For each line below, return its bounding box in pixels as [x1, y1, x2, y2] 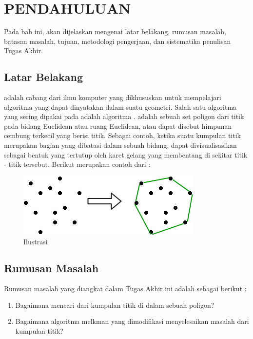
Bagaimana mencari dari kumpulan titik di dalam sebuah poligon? [15, 299, 214, 310]
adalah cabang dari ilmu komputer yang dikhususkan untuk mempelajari [4, 92, 221, 102]
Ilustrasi [23, 237, 48, 247]
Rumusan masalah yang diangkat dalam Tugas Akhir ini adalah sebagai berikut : [4, 283, 247, 294]
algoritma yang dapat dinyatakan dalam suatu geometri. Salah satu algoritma [4, 101, 237, 112]
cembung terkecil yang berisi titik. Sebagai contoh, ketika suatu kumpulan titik [4, 130, 241, 140]
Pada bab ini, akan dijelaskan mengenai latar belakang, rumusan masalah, [4, 26, 226, 37]
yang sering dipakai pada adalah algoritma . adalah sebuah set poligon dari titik [4, 111, 244, 121]
